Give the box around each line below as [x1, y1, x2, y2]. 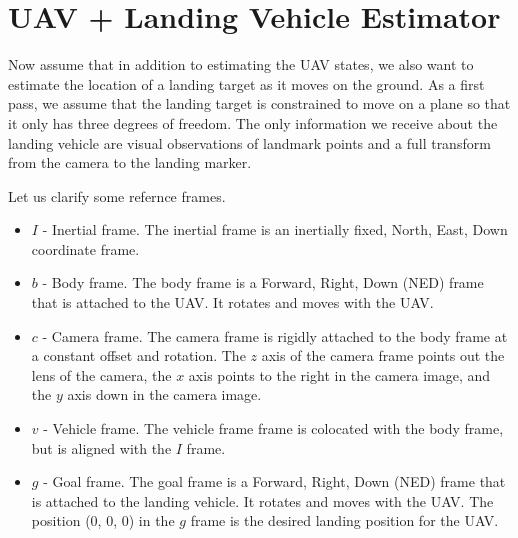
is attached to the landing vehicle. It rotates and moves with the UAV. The [31, 490, 494, 511]
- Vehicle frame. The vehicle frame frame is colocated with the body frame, [43, 418, 504, 439]
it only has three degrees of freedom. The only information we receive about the [8, 112, 498, 133]
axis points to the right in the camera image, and [188, 364, 491, 385]
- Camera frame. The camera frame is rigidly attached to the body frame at [42, 325, 508, 346]
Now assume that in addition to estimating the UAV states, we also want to [8, 54, 474, 75]
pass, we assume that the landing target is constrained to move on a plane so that [8, 93, 511, 114]
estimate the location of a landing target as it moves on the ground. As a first [8, 73, 485, 94]
